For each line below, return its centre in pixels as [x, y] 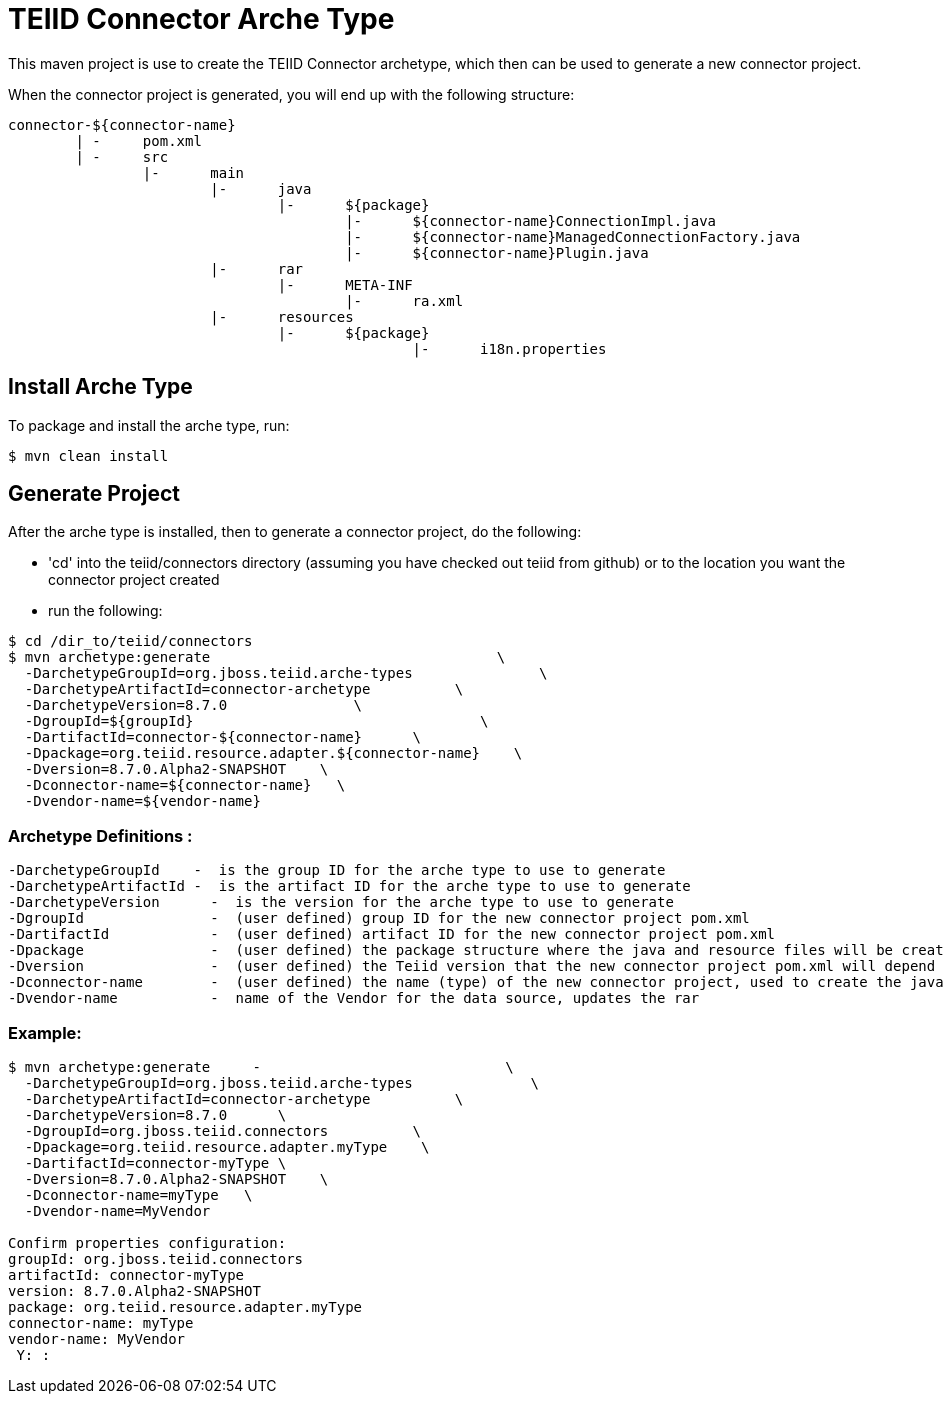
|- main [193, 172]
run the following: [105, 611]
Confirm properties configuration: [147, 1242]
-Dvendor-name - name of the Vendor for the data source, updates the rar [354, 998]
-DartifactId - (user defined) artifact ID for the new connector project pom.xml [392, 934]
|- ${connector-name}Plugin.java [497, 252]
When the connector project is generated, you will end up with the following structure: [291, 94]
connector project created [134, 580]
